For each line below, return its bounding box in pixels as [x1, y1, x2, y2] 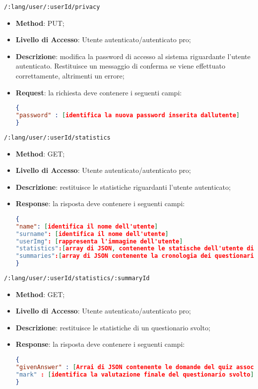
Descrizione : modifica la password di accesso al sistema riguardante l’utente [15, 51, 251, 61]
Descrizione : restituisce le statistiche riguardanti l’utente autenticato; [15, 181, 231, 192]
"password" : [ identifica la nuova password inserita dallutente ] [15, 112, 240, 119]
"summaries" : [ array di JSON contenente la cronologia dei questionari [15, 252, 254, 260]
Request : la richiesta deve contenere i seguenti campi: [15, 87, 182, 97]
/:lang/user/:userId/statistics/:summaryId [4, 275, 150, 282]
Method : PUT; [15, 17, 64, 28]
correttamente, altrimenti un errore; [15, 71, 125, 81]
